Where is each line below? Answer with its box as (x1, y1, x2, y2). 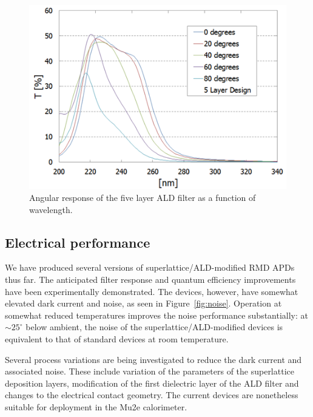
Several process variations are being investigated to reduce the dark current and (5, 353, 302, 365)
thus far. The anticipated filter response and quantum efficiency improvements (5, 273, 296, 286)
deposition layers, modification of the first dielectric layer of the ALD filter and (5, 376, 299, 389)
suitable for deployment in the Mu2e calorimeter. (5, 401, 187, 413)
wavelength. (29, 203, 73, 215)
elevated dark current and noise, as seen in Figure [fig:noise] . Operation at (5, 297, 282, 310)
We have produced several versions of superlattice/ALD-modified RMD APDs (5, 261, 295, 274)
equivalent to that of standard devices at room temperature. (5, 333, 229, 345)
